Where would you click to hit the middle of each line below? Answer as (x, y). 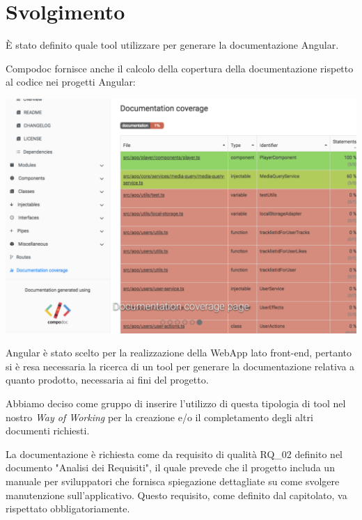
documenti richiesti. (48, 431)
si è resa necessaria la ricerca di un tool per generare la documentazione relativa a (180, 366)
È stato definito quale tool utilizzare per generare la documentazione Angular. (172, 45)
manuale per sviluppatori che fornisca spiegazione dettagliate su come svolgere (173, 481)
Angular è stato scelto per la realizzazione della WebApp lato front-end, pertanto (179, 353)
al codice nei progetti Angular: (71, 82)
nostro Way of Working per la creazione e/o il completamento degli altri (159, 417)
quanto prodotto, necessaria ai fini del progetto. (107, 380)
